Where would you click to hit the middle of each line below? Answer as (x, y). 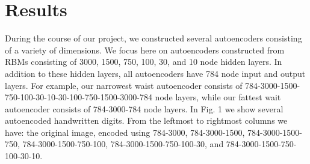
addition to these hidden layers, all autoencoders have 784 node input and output (155, 73)
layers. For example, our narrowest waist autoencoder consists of (124, 85)
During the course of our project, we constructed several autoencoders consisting (153, 38)
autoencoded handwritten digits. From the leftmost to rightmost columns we (146, 120)
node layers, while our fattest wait (218, 97)
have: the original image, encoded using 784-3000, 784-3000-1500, (125, 132)
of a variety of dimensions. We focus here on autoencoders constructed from (145, 50)
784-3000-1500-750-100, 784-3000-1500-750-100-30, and (123, 144)
